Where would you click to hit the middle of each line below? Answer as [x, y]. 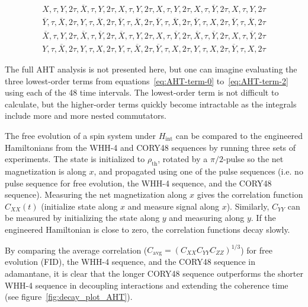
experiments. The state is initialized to [75, 159]
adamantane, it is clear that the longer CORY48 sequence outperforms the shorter [154, 273]
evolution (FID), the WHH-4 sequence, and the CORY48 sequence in [130, 262]
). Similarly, [248, 206]
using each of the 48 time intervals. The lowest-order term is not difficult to [142, 92]
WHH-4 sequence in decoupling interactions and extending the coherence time [147, 285]
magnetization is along [46, 171]
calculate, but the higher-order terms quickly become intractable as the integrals [151, 104]
